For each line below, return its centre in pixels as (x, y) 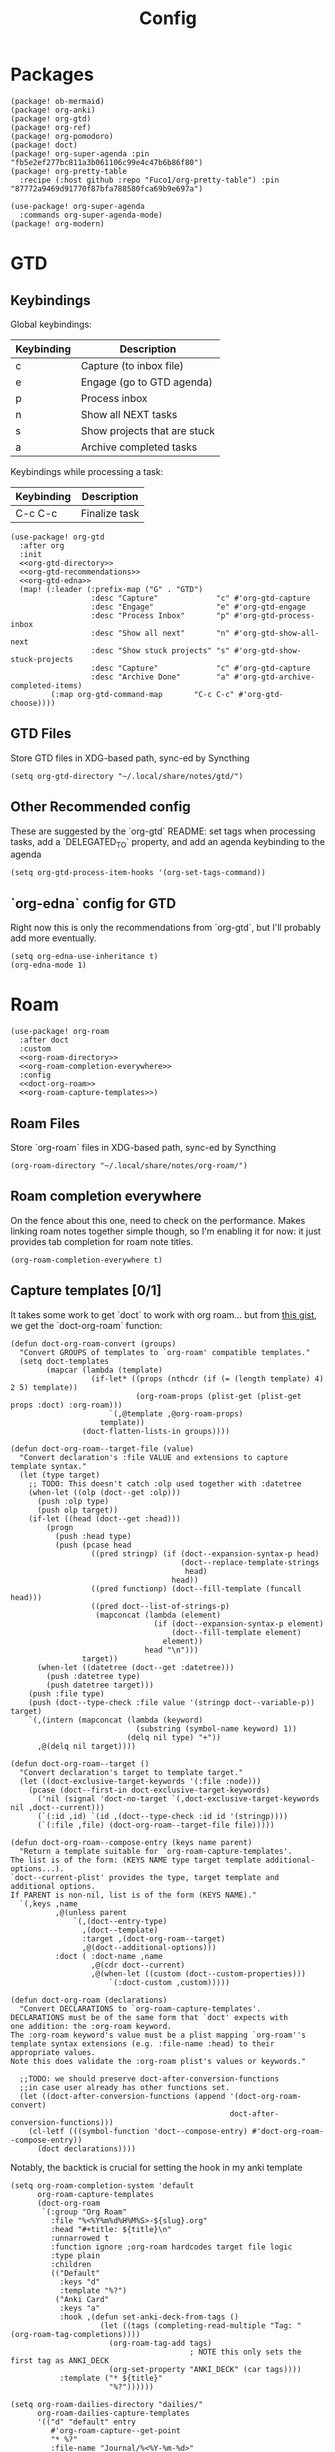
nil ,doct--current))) (57, 1807)
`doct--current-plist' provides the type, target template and (145, 1877)
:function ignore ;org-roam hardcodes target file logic (171, 2247)
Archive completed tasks (139, 447)
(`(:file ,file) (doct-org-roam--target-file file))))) (155, 1825)
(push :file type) (66, 1693)
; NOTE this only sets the (245, 2352)
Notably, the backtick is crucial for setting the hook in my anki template (156, 2167)
